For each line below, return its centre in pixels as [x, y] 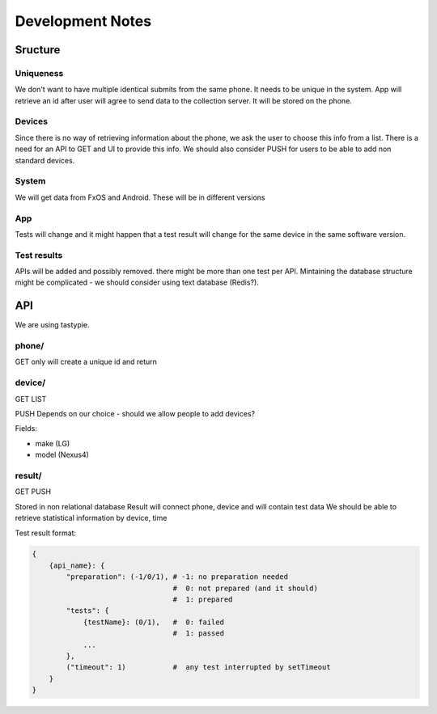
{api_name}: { [77, 565]
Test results [39, 255]
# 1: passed [198, 634]
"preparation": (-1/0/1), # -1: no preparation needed [177, 577]
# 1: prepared [203, 600]
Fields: [26, 429]
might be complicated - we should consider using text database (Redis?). [137, 282]
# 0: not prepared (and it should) [246, 588]
